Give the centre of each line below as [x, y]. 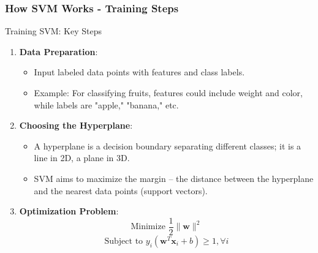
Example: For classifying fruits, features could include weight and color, [168, 93]
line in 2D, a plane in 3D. [82, 158]
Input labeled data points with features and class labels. [139, 72]
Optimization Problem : [69, 211]
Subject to [124, 241]
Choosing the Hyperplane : [76, 125]
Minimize [148, 227]
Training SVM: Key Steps [54, 31]
